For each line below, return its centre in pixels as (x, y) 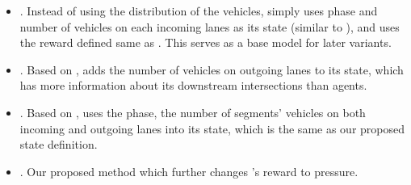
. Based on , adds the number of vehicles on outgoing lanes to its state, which (212, 69)
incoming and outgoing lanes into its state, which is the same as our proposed (212, 128)
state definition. (59, 144)
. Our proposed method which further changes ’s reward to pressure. (189, 171)
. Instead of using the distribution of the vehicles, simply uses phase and (199, 11)
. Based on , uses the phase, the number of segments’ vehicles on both (193, 112)
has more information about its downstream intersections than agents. (193, 85)
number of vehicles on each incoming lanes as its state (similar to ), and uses (210, 26)
